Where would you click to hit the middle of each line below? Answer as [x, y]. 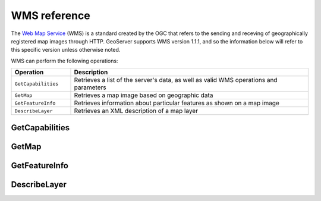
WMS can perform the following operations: [64, 61]
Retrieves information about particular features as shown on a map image [177, 103]
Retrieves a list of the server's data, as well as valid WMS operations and [176, 80]
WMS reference [51, 15]
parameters [90, 87]
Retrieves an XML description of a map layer [136, 111]
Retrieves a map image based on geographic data [144, 95]
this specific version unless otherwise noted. [66, 50]
